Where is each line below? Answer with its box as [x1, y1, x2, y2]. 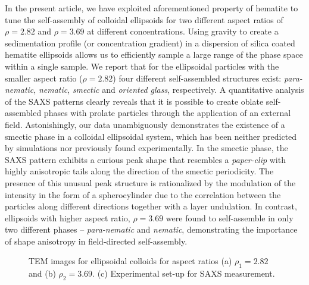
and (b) [29, 267, 56, 280]
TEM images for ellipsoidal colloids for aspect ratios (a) [29, 255, 232, 267]
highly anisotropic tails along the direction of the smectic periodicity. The [5, 165, 274, 177]
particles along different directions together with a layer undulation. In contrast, [5, 200, 297, 212]
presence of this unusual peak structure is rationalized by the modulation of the [5, 176, 296, 189]
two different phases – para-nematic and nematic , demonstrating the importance [5, 223, 298, 236]
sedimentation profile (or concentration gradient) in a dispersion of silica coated [5, 36, 295, 49]
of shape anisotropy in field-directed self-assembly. [5, 234, 188, 247]
